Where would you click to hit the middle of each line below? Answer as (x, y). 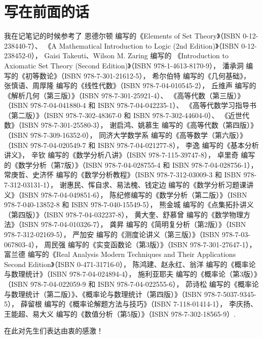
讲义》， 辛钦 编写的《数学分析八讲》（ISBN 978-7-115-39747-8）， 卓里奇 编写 (130, 155)
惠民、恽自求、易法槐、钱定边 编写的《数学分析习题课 (157, 185)
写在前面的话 (47, 11)
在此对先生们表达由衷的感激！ (54, 331)
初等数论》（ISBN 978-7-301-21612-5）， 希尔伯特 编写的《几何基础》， (138, 75)
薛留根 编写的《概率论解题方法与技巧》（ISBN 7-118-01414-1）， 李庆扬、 (139, 304)
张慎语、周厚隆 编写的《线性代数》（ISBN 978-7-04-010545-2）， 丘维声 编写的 (130, 85)
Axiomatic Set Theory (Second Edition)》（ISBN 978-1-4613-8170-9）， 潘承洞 (124, 65)
